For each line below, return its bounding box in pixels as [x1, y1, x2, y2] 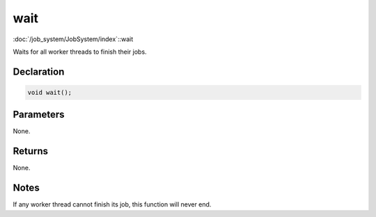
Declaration [13, 66, 65, 77]
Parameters [13, 109, 65, 121]
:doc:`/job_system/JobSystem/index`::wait [13, 35, 134, 43]
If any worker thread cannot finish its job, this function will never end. [13, 200, 212, 209]
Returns [13, 145, 49, 157]
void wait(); [27, 88, 72, 96]
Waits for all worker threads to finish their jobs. [13, 47, 147, 56]
